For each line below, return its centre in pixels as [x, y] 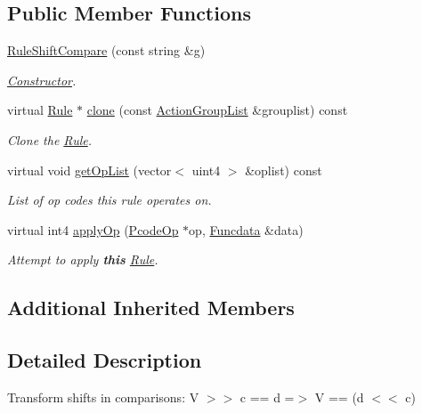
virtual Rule [40, 110]
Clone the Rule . [50, 139]
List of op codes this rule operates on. [110, 200]
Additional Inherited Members [151, 308]
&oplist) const [284, 170]
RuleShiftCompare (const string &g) [106, 50]
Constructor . [42, 80]
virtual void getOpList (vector [89, 170]
